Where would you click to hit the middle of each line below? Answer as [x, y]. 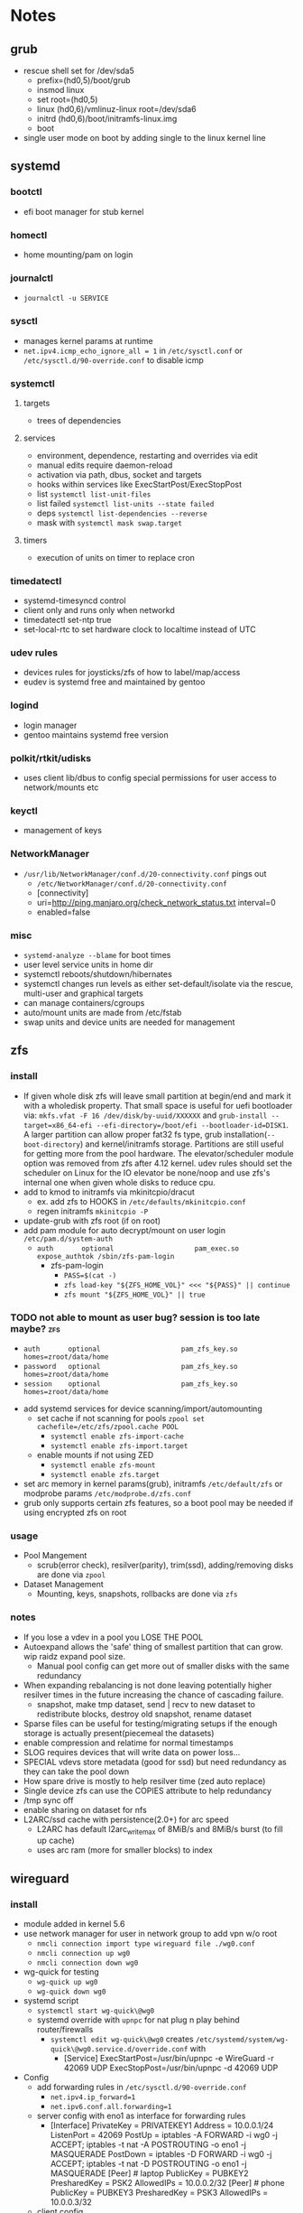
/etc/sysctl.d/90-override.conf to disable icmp [113, 360]
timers [35, 540]
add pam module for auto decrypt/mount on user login [124, 1230]
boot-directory [52, 1144]
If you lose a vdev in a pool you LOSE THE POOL [113, 1637]
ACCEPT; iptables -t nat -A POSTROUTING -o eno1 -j [148, 2144]
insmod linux [60, 90]
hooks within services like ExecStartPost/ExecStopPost [139, 484]
